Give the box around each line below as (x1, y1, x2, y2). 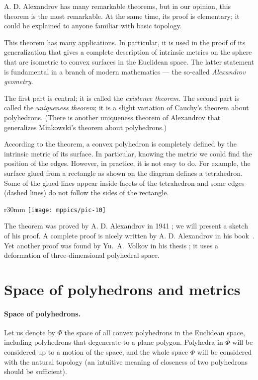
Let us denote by (4, 327, 55, 337)
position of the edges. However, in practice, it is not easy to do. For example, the (4, 158, 251, 168)
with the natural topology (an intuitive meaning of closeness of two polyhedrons (4, 356, 248, 367)
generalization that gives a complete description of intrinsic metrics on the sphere (4, 47, 252, 57)
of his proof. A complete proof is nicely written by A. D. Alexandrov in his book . (4, 230, 255, 240)
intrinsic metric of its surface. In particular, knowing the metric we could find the (4, 148, 252, 158)
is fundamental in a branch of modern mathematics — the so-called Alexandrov (4, 66, 246, 76)
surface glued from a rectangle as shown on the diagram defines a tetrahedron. (4, 167, 243, 178)
